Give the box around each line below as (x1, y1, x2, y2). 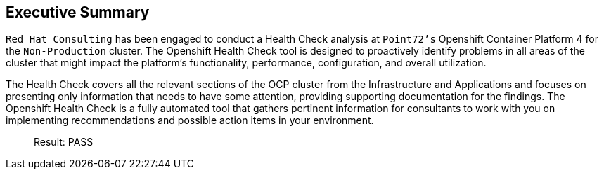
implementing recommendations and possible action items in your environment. (6, 114, 374, 127)
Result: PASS (34, 136, 94, 148)
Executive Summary (6, 3, 150, 21)
